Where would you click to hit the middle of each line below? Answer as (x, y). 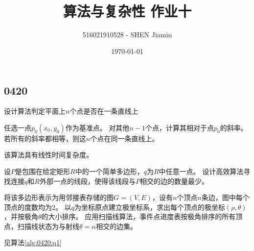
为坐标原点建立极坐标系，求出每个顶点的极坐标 (150, 207)
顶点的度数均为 (28, 207)
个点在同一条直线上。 (125, 138)
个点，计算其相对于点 (179, 127)
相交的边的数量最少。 (174, 181)
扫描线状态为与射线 (48, 226)
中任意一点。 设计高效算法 (201, 171)
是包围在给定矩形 (43, 171)
